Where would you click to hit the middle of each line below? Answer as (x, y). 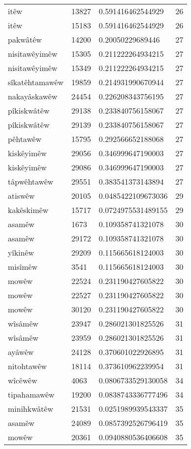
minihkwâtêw (31, 409)
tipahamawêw (31, 394)
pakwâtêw (25, 39)
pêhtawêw (25, 139)
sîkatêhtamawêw (36, 82)
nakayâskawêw (33, 96)
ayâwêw (21, 352)
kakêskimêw (28, 210)
